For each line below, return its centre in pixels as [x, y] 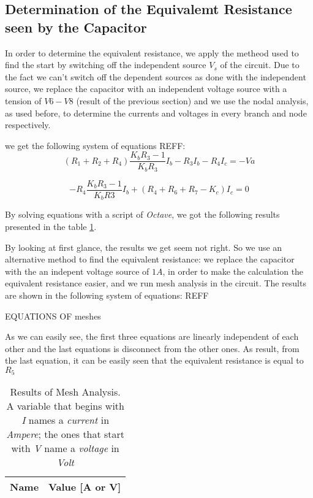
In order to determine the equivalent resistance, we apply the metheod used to [152, 52]
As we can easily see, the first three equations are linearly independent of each [152, 336]
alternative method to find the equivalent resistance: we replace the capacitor [150, 259]
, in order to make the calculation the [233, 271]
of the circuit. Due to [260, 65]
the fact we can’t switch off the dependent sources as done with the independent [156, 76]
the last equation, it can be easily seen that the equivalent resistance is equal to [154, 360]
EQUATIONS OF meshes [53, 316]
